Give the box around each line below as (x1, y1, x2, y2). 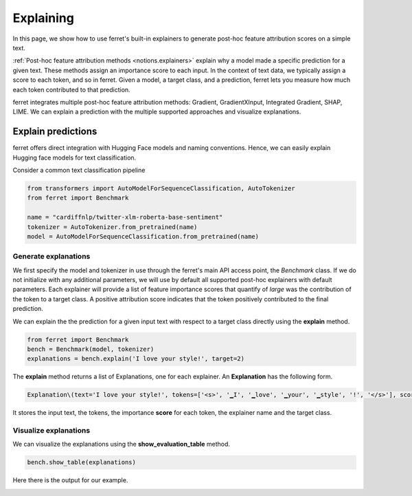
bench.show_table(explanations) (27, 458, 137, 466)
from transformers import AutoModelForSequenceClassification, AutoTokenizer (27, 184, 295, 192)
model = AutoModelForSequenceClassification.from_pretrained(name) (27, 233, 260, 240)
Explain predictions (12, 126, 98, 138)
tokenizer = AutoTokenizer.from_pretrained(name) (27, 223, 198, 230)
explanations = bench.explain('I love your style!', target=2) (27, 355, 245, 363)
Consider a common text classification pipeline (12, 166, 146, 174)
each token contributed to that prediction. (12, 85, 130, 94)
